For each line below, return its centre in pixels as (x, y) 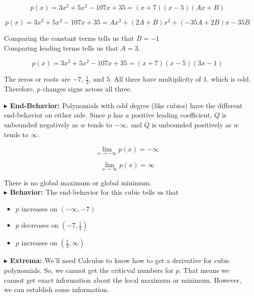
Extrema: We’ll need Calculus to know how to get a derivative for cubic (120, 260)
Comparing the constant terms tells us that (69, 38)
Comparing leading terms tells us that (61, 47)
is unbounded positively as (191, 125)
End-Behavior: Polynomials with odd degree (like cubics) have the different (126, 105)
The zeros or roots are (37, 79)
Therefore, (19, 89)
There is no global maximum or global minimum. (78, 182)
